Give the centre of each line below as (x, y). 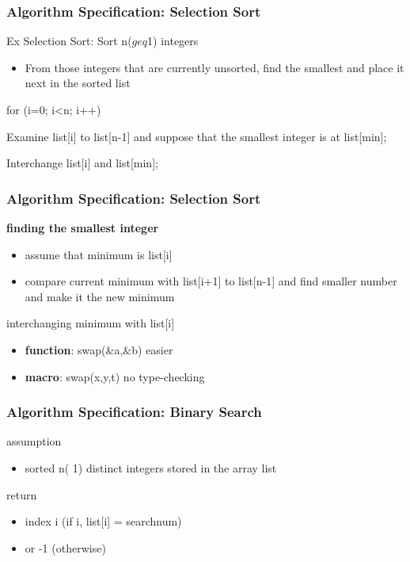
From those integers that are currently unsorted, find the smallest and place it (214, 67)
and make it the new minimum (100, 296)
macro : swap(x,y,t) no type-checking (115, 376)
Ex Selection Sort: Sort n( (69, 41)
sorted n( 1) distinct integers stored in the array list (151, 467)
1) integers (173, 41)
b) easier (152, 349)
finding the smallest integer (83, 227)
